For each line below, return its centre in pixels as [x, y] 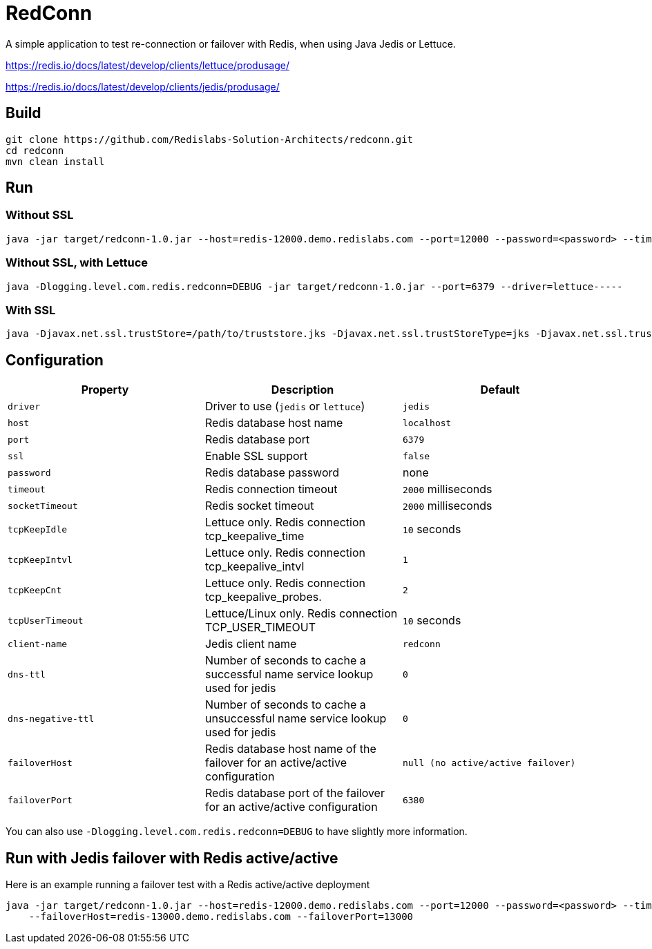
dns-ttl [27, 674]
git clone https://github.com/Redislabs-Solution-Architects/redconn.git [210, 139]
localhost [427, 423]
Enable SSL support [256, 456]
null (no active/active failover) [489, 763]
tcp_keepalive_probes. [263, 597]
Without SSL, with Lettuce [77, 263]
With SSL [31, 310]
